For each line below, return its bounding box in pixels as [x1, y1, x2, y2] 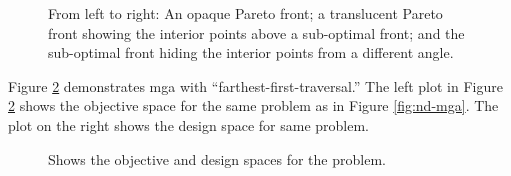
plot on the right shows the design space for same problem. [8, 114, 369, 135]
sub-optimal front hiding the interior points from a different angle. [48, 42, 454, 63]
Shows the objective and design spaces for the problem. [48, 148, 386, 169]
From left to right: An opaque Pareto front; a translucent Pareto [48, 3, 443, 23]
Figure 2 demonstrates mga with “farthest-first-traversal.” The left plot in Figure [8, 75, 503, 96]
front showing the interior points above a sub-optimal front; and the [48, 22, 465, 43]
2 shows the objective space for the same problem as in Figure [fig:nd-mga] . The [8, 95, 499, 116]
